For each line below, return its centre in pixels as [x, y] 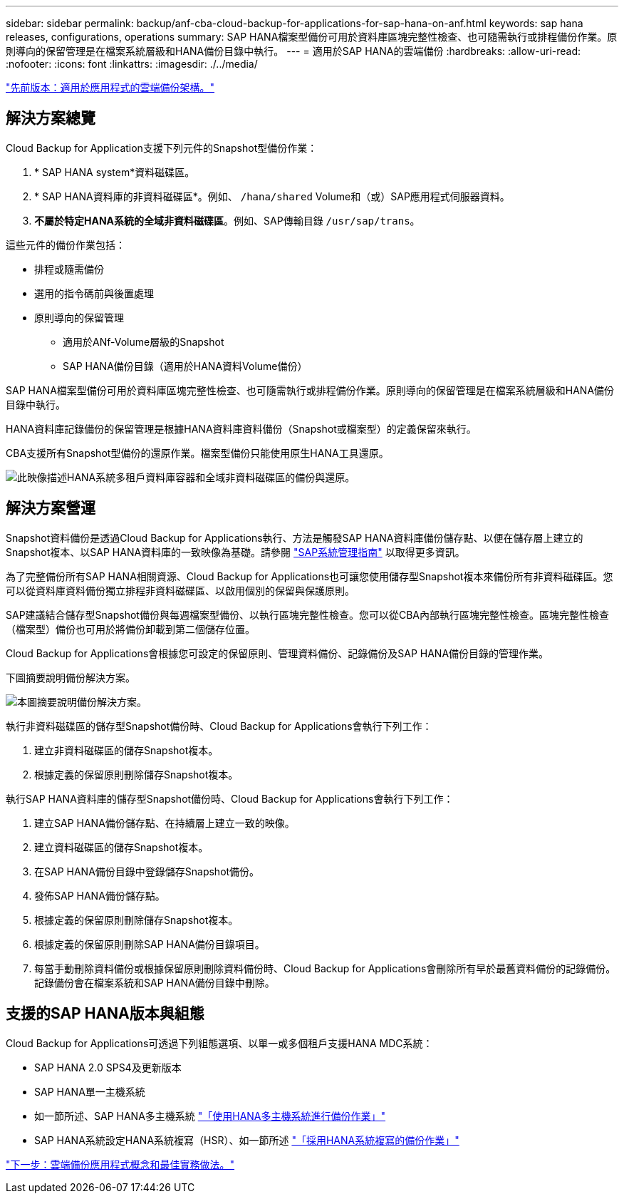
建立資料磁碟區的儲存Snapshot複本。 [121, 847]
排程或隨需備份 [69, 269]
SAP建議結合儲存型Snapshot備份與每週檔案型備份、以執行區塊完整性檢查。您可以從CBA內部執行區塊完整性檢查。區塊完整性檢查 [307, 614]
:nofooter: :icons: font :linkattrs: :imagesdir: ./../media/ [132, 64]
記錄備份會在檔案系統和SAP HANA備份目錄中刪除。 [155, 982]
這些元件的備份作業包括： [66, 245]
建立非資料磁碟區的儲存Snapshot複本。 [126, 750]
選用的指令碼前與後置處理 [94, 293]
